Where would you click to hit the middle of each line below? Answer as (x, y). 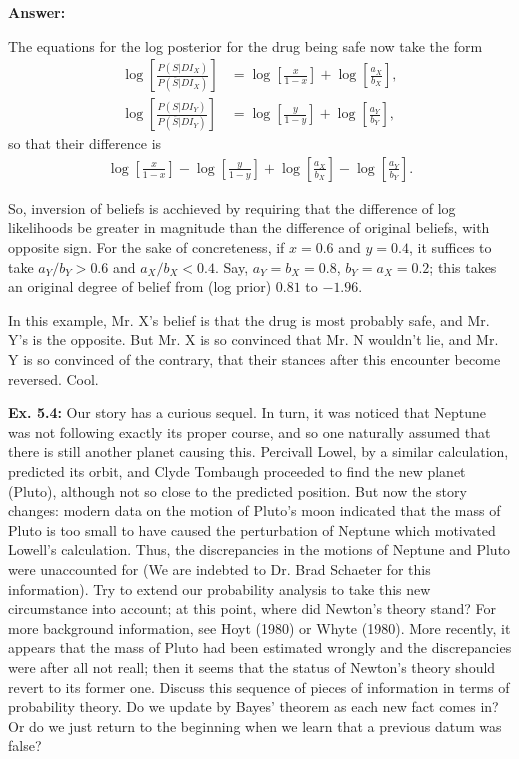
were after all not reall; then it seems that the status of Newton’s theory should (252, 666)
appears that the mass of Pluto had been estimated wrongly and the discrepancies (260, 647)
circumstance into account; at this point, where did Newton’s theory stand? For (252, 608)
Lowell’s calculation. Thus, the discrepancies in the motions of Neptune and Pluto (259, 549)
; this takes (463, 266)
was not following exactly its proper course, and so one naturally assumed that (249, 431)
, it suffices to (450, 247)
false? (25, 745)
